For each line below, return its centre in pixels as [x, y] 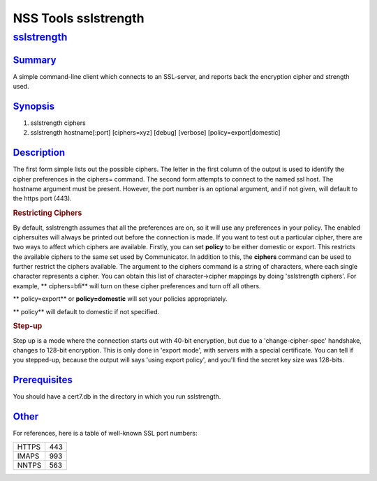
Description [39, 153]
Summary [35, 60]
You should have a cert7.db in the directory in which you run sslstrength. [117, 397]
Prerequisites [43, 380]
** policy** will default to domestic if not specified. [86, 311]
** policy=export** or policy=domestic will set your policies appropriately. [120, 299]
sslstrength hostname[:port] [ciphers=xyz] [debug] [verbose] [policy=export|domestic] [155, 133]
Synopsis [34, 106]
